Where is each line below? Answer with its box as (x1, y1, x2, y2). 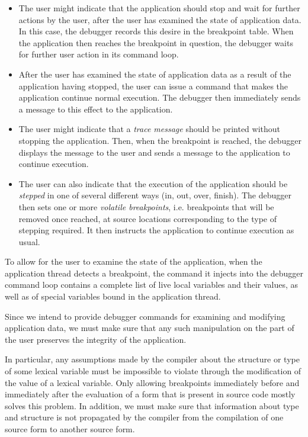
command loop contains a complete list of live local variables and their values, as (5, 278, 299, 291)
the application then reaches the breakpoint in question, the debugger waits (18, 36, 293, 49)
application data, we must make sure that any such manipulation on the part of (5, 322, 294, 334)
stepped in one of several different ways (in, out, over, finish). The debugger (18, 189, 291, 201)
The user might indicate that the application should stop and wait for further (18, 2, 300, 14)
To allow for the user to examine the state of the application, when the (5, 255, 262, 268)
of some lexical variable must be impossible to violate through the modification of (5, 365, 301, 377)
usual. (18, 235, 40, 248)
